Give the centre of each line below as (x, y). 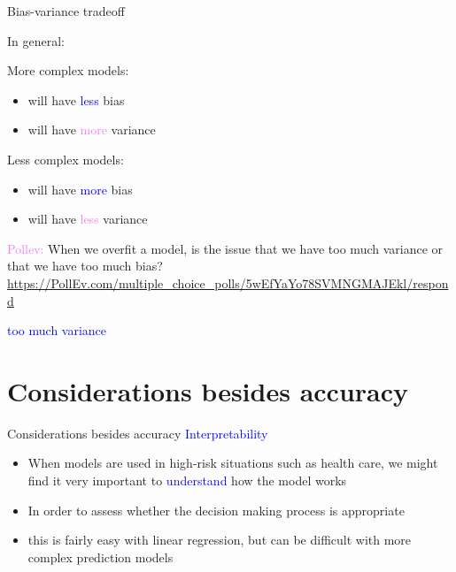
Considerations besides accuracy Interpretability (138, 433)
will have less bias (76, 99)
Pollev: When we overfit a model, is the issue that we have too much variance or (225, 248)
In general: (36, 40)
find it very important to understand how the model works (187, 480)
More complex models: (68, 70)
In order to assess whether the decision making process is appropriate (216, 510)
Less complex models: (66, 159)
